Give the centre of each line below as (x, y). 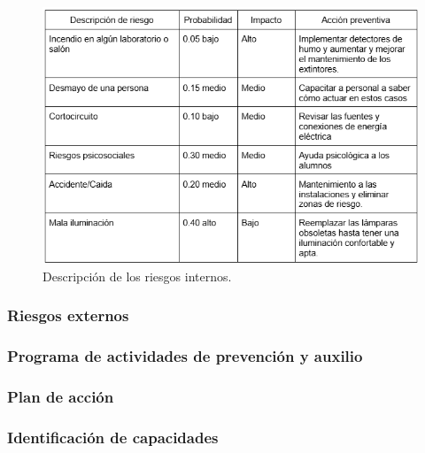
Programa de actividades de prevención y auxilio (185, 356)
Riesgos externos (68, 315)
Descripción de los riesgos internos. (137, 276)
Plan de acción (61, 397)
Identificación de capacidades (113, 437)
